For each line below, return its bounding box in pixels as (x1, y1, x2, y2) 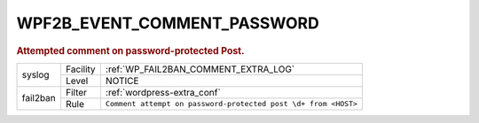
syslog (21, 69, 50, 81)
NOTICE (105, 74, 139, 87)
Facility (65, 63, 97, 75)
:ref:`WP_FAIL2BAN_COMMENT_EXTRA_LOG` (105, 63, 295, 75)
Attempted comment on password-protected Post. (16, 44, 245, 57)
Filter (65, 86, 88, 98)
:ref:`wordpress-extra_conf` (105, 86, 221, 98)
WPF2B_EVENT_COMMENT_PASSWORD (16, 13, 319, 33)
